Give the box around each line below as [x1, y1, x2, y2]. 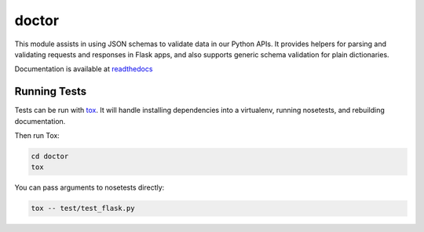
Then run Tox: [14, 131, 60, 140]
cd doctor [31, 152, 69, 161]
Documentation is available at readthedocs [14, 64, 153, 74]
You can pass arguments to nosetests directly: [14, 183, 165, 192]
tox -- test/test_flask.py [31, 204, 135, 213]
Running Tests [14, 85, 86, 98]
